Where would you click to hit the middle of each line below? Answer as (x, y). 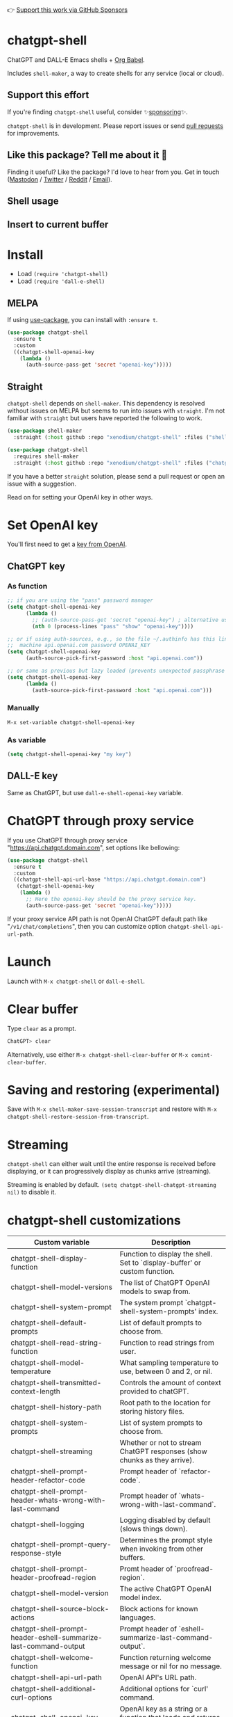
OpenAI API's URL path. (158, 1677)
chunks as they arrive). (157, 1460)
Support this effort (48, 95)
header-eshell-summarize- (57, 1638)
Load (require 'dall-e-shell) (61, 281)
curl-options (32, 1698)
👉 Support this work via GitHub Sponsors (68, 10)
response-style (36, 1554)
